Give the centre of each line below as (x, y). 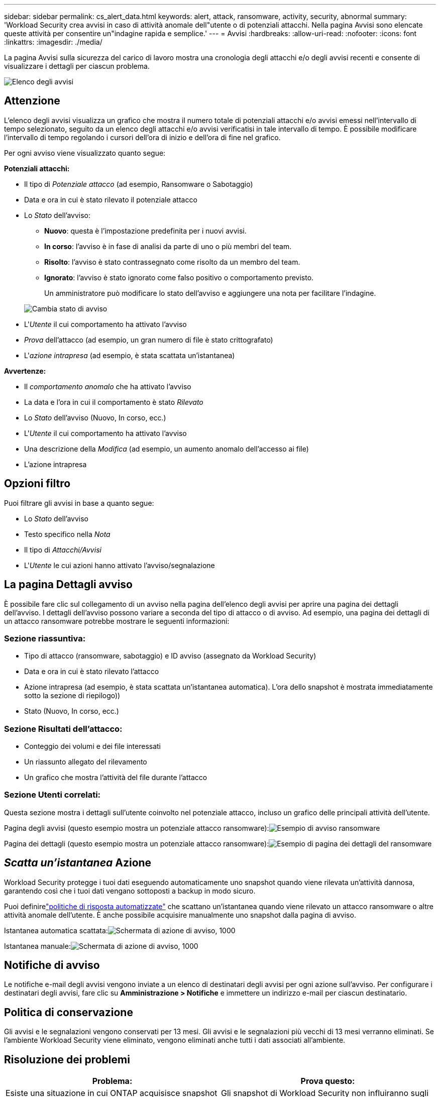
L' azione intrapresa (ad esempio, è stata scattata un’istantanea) (130, 355)
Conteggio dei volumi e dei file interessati (93, 746)
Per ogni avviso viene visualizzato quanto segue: (85, 153)
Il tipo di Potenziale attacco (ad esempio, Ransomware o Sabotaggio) (139, 184)
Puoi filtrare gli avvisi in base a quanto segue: (79, 503)
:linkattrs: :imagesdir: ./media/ (53, 42)
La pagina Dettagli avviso (68, 585)
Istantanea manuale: (37, 946)
